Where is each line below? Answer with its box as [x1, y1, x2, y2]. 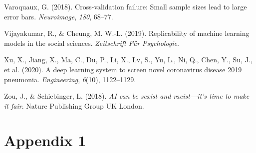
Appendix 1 [4, 130, 86, 150]
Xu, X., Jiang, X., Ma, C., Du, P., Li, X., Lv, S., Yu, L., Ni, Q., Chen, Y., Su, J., [4, 54, 253, 65]
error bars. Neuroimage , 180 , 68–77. [4, 11, 113, 21]
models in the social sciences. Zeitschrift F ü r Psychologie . [4, 37, 179, 48]
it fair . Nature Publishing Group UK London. [4, 100, 144, 111]
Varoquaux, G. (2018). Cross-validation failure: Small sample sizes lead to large [4, 1, 247, 11]
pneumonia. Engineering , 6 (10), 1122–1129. [4, 74, 136, 84]
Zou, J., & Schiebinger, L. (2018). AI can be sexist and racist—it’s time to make [4, 91, 250, 101]
